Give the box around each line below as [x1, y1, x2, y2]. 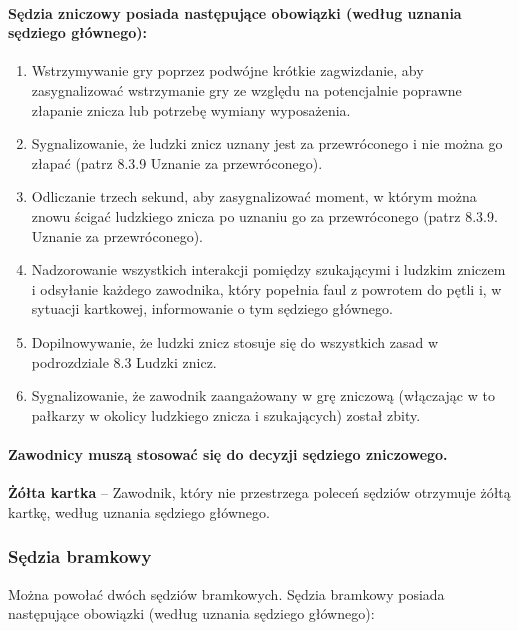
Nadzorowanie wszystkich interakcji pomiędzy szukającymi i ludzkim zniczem [31, 259, 506, 280]
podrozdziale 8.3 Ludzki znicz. [31, 351, 217, 372]
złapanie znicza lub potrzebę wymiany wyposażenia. [31, 99, 351, 120]
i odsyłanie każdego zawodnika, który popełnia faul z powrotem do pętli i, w [31, 278, 502, 299]
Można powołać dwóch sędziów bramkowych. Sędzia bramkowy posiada [8, 583, 445, 604]
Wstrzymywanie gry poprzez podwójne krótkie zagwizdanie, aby [31, 60, 424, 81]
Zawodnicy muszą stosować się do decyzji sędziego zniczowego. [8, 443, 448, 464]
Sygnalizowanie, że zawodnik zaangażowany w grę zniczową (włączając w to [31, 385, 495, 406]
